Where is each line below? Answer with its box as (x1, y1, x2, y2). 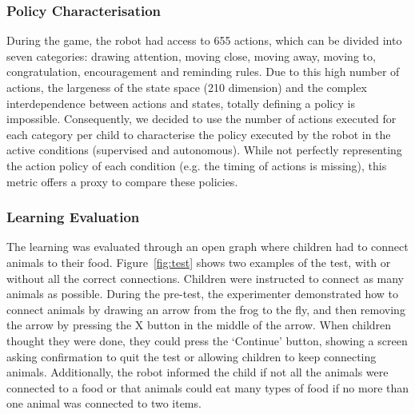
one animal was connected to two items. (6, 395, 202, 412)
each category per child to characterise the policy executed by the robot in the (6, 125, 391, 142)
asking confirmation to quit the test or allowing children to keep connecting (6, 348, 377, 364)
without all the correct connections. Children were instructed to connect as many (6, 269, 405, 286)
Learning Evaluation (6, 207, 140, 227)
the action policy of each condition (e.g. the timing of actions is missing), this (6, 157, 387, 173)
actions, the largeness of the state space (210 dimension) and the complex (6, 79, 367, 95)
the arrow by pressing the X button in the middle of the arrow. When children (6, 316, 392, 333)
